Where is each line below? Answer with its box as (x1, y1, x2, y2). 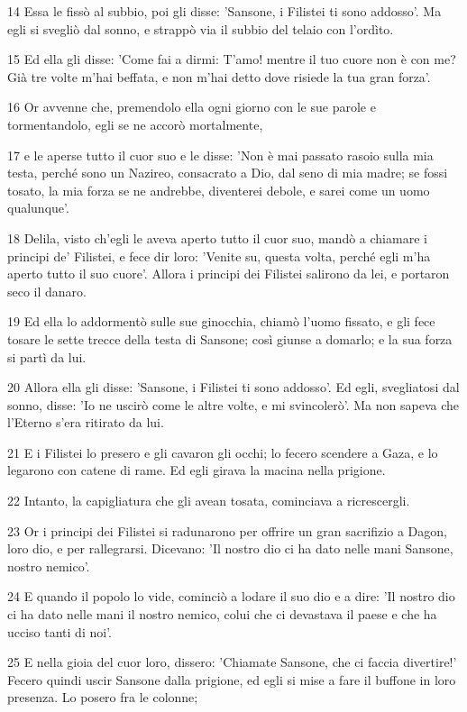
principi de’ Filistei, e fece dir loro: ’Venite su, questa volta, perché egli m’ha (7, 246, 431, 265)
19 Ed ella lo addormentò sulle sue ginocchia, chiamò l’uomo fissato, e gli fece (7, 312, 435, 331)
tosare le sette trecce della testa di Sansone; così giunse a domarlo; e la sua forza (7, 329, 453, 348)
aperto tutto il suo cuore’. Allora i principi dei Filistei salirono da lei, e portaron (7, 264, 450, 283)
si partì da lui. (7, 347, 87, 366)
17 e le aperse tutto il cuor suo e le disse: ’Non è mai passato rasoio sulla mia (7, 145, 434, 164)
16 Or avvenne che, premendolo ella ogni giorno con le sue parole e (7, 97, 376, 116)
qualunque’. (7, 198, 69, 217)
